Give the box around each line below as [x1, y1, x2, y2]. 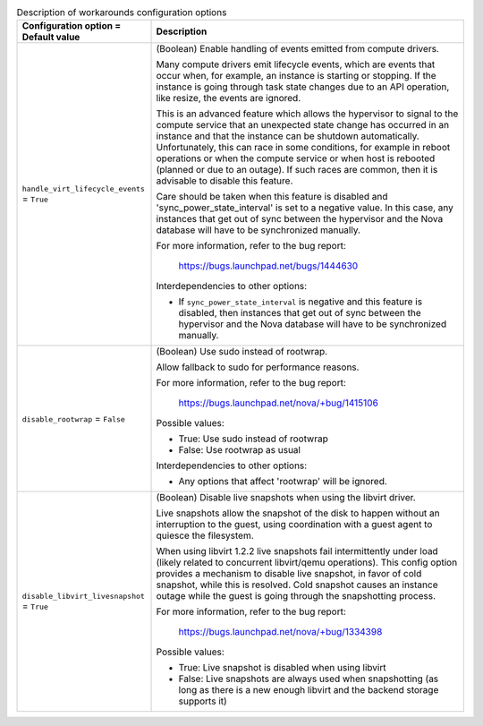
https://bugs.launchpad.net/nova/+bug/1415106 [178, 397, 379, 409]
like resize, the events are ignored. [156, 92, 301, 105]
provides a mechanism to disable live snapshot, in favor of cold [156, 568, 422, 580]
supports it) [178, 695, 227, 707]
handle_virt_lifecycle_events [21, 184, 145, 193]
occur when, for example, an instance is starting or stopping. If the [156, 70, 437, 82]
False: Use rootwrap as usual [178, 444, 301, 457]
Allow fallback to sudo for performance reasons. [156, 361, 360, 373]
